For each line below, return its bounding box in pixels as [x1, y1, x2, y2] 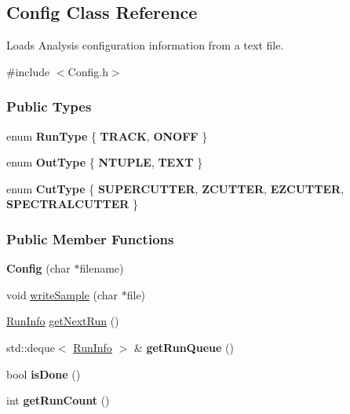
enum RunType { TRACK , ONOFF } [6, 127, 208, 144]
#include [6, 63, 50, 79]
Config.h [67, 63, 108, 79]
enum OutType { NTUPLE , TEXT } [6, 154, 203, 170]
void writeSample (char [6, 286, 118, 302]
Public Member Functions [6, 229, 174, 248]
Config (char [6, 260, 71, 277]
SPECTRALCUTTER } [6, 196, 139, 212]
